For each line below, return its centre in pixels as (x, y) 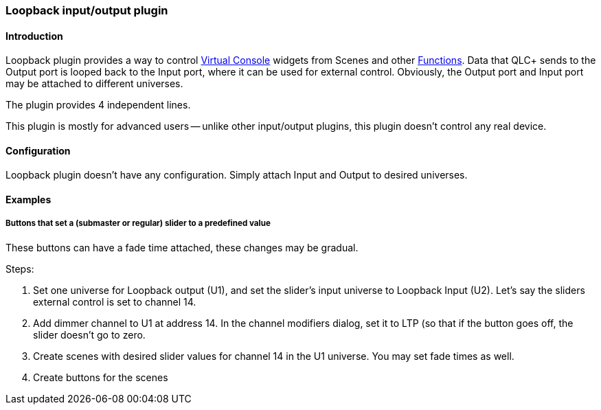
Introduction (34, 36)
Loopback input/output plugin (87, 10)
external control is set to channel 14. (115, 301)
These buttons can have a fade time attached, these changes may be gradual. (182, 247)
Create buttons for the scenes (101, 377)
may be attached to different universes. (94, 84)
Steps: (20, 269)
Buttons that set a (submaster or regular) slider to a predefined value (138, 224)
